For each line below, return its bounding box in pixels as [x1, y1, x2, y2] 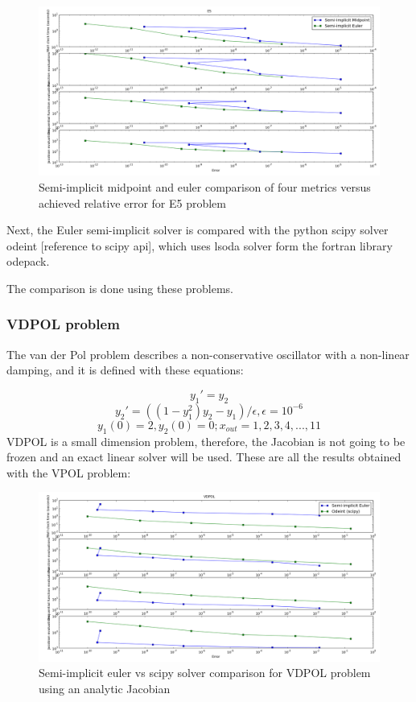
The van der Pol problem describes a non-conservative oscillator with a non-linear [6, 345, 410, 362]
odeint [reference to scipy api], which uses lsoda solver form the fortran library [6, 237, 393, 254]
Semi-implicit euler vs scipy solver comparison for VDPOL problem [39, 664, 371, 681]
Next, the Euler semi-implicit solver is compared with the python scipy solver [6, 221, 389, 238]
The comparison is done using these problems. [6, 279, 234, 296]
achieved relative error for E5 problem [39, 194, 226, 211]
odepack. [6, 253, 50, 270]
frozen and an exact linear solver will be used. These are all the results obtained [6, 448, 402, 465]
